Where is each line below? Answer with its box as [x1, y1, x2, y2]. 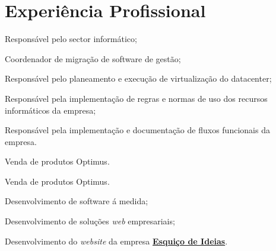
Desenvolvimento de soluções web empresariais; [5, 215, 175, 227]
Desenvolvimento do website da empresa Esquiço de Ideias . [5, 234, 228, 247]
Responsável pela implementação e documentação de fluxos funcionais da [5, 124, 270, 136]
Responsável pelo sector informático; [5, 33, 137, 45]
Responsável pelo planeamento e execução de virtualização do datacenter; [5, 72, 272, 85]
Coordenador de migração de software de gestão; [5, 52, 181, 65]
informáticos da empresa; [5, 104, 96, 116]
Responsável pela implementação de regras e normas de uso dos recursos [5, 92, 268, 104]
